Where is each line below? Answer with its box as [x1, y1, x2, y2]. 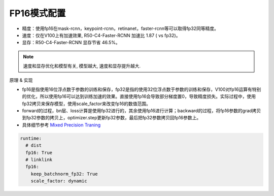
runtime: [20, 135, 42, 141]
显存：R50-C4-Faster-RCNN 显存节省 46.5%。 [22, 40, 120, 46]
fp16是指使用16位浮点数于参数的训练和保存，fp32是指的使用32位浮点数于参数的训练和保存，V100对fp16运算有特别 [22, 86, 261, 92]
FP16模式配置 [9, 8, 66, 19]
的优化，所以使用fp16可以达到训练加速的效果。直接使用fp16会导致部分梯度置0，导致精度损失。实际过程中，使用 [22, 93, 256, 100]
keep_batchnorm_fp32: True [30, 171, 98, 177]
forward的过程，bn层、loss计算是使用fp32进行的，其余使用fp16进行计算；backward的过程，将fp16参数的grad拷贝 [22, 108, 261, 114]
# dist [25, 143, 42, 148]
